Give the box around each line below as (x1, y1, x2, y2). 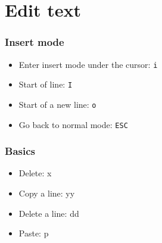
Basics (5, 144, 35, 158)
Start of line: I (18, 78, 73, 91)
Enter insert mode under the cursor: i (18, 58, 158, 70)
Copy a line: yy (18, 187, 75, 200)
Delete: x (18, 167, 52, 179)
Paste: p (18, 227, 49, 239)
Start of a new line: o (18, 98, 96, 110)
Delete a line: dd (18, 207, 79, 219)
